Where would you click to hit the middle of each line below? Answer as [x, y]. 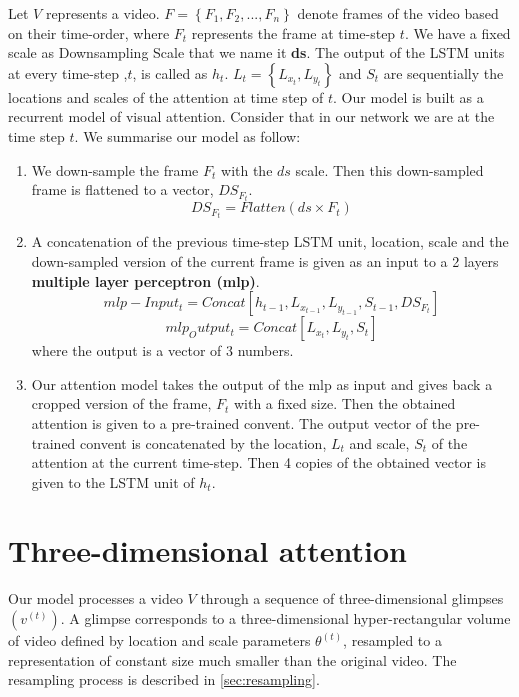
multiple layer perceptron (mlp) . [145, 280]
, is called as [170, 72]
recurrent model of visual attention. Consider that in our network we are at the [251, 116]
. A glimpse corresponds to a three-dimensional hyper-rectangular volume [285, 618]
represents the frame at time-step [293, 32]
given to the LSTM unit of [113, 481]
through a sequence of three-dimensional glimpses [352, 598]
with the [247, 169]
